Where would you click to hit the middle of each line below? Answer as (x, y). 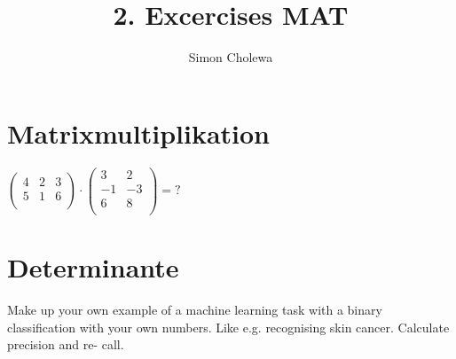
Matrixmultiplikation (138, 133)
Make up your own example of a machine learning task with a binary (195, 309)
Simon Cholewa (231, 57)
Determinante (93, 267)
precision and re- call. (66, 344)
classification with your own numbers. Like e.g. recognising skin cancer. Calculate (228, 327)
